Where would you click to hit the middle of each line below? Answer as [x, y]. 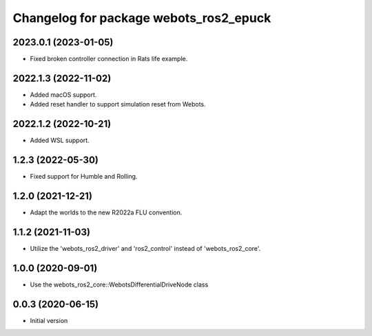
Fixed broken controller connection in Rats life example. [109, 59]
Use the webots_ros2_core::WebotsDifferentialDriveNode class [119, 284]
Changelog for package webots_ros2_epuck [142, 18]
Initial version [49, 320]
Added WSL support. [60, 140]
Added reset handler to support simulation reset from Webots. [118, 104]
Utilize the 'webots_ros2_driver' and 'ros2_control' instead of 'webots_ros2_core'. [145, 248]
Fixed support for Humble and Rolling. [84, 177]
